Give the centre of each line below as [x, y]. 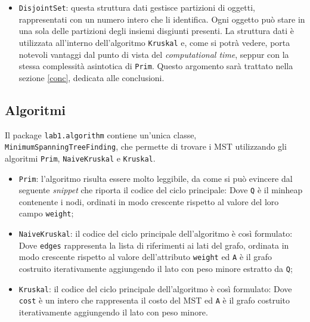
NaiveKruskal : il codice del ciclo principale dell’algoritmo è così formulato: [156, 233]
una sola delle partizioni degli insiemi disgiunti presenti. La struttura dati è [156, 31]
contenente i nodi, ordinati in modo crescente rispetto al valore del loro [149, 201]
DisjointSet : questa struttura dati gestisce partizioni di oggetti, [137, 7]
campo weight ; [46, 213]
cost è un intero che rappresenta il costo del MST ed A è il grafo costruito [154, 300]
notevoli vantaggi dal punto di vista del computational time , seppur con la [154, 54]
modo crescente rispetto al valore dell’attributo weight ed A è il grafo [145, 257]
